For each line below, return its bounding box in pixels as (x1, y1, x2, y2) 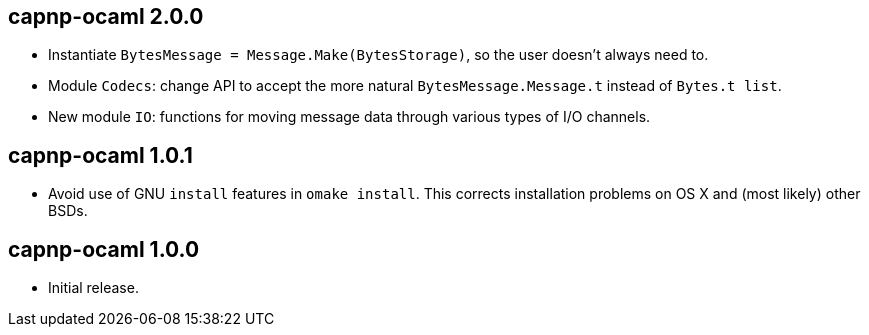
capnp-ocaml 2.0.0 (8, 4, 204, 29)
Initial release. (48, 279, 139, 297)
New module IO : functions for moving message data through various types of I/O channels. (48, 108, 651, 126)
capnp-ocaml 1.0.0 (8, 236, 200, 262)
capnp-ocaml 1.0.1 (8, 142, 193, 168)
